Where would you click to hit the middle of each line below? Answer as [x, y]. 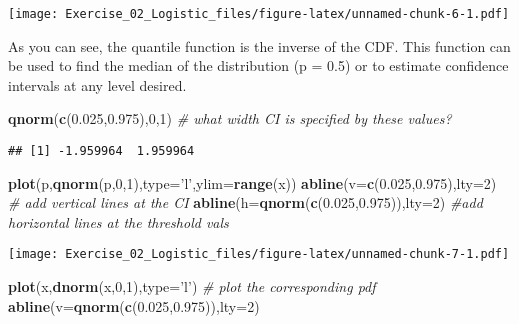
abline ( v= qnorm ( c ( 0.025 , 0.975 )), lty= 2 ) [134, 305]
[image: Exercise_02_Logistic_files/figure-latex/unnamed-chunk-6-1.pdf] [259, 14]
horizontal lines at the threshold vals [118, 221]
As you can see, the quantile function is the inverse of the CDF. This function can [259, 45]
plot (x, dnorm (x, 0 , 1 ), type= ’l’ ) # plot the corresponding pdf [192, 286]
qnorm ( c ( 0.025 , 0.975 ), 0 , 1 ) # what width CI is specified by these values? [230, 118]
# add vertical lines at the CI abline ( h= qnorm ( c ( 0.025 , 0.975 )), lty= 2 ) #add [245, 202]
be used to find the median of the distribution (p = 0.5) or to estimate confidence [258, 65]
